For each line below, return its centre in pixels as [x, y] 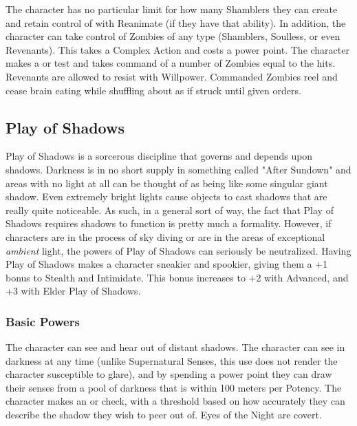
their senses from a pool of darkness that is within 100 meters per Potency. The [174, 387]
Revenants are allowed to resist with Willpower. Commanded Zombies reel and [172, 76]
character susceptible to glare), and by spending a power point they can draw [169, 374]
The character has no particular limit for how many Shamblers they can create [172, 9]
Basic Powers [43, 321]
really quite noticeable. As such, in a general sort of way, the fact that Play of [170, 210]
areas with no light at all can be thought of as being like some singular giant [167, 183]
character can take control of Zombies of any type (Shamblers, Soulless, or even [173, 36]
